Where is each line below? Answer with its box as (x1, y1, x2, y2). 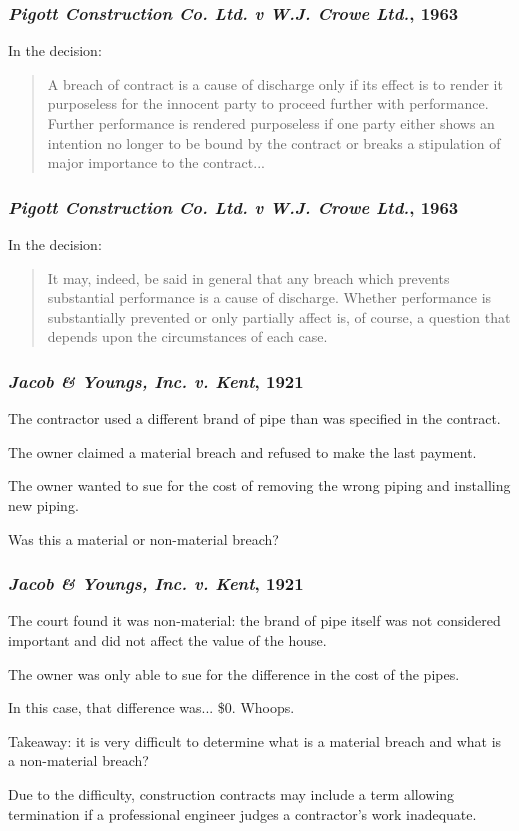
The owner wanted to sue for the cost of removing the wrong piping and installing (8, 475, 511, 496)
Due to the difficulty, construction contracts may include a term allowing (8, 783, 455, 804)
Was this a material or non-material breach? (8, 528, 279, 549)
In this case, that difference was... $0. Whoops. (8, 697, 295, 718)
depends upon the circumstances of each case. (47, 326, 328, 347)
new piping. (8, 494, 79, 515)
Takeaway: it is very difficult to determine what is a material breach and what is (8, 730, 502, 751)
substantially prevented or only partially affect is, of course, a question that (47, 306, 511, 327)
